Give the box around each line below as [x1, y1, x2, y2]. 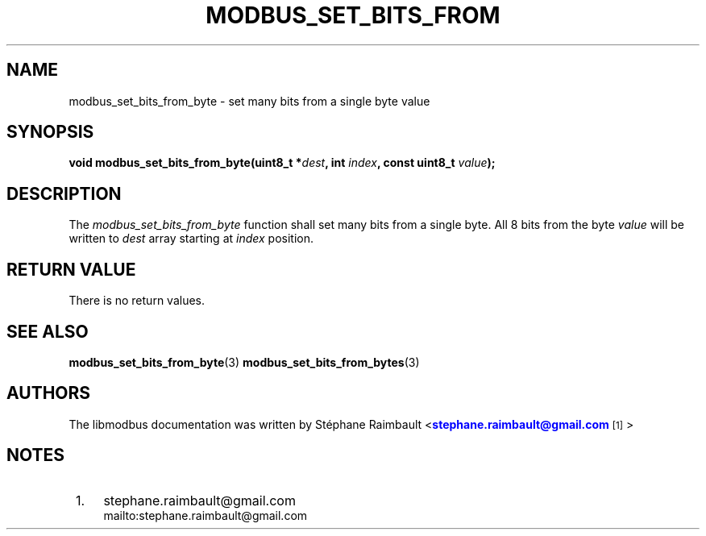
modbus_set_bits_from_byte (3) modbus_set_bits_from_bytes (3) [69, 355, 420, 369]
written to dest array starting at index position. [69, 231, 314, 246]
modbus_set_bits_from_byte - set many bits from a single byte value [69, 93, 430, 108]
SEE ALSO [6, 321, 89, 342]
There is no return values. [69, 293, 205, 308]
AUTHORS [6, 383, 91, 404]
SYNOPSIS [6, 122, 94, 143]
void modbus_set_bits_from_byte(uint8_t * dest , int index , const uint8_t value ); [69, 156, 496, 170]
